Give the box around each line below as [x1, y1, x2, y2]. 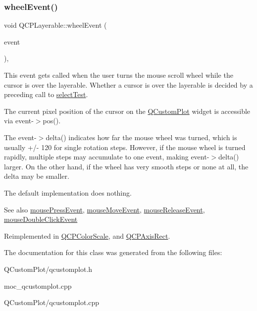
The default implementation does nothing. [4, 187, 132, 198]
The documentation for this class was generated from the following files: [4, 247, 222, 258]
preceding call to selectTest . [4, 89, 88, 100]
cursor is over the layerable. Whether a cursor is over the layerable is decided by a [4, 79, 253, 90]
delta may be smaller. [4, 171, 69, 181]
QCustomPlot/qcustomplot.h [4, 263, 93, 274]
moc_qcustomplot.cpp [4, 280, 72, 291]
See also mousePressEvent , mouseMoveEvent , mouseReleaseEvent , [4, 204, 205, 214]
